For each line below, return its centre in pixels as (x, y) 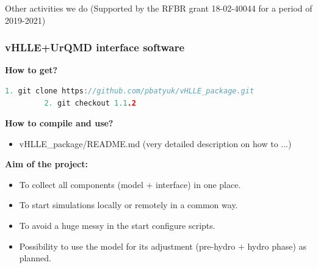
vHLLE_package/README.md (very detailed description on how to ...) (155, 143)
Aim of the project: (46, 164)
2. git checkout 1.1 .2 (90, 103)
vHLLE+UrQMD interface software (95, 47)
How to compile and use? (59, 123)
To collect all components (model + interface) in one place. (130, 184)
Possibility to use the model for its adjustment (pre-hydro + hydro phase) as (163, 246)
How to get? (31, 70)
